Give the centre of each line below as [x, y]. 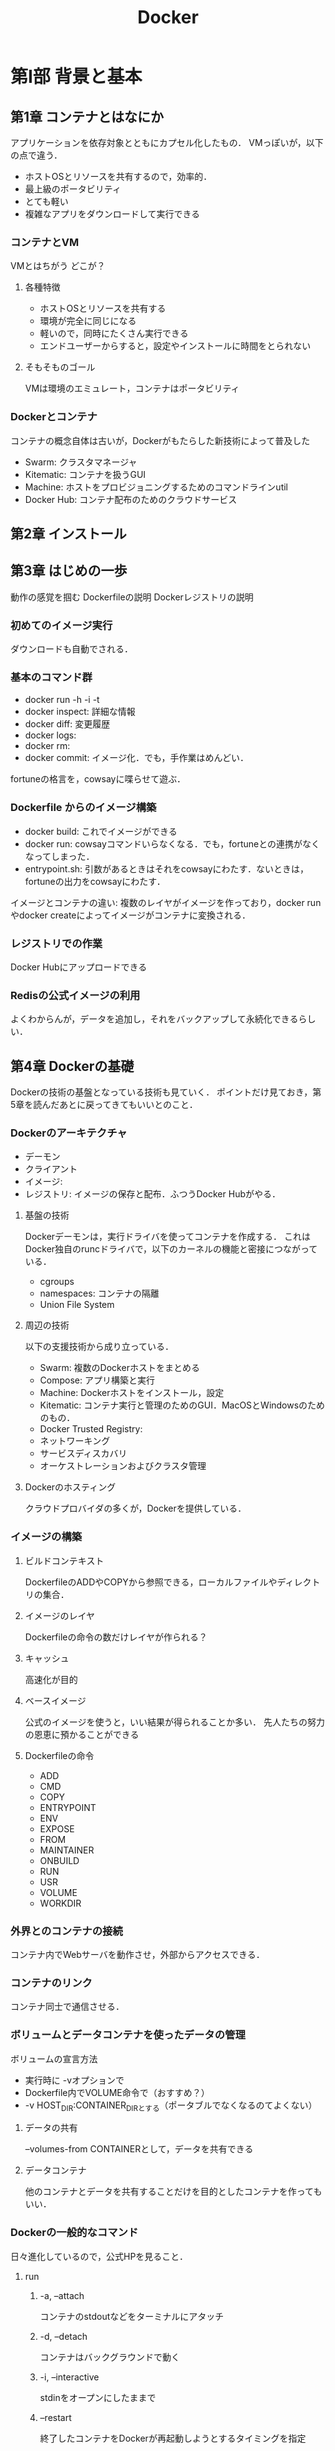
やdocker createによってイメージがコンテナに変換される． [131, 915]
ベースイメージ [55, 1700]
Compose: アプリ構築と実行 [97, 1380]
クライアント [51, 1169]
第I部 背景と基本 [76, 77]
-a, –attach [62, 2295]
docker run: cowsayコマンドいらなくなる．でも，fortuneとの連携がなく [172, 843]
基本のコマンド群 [51, 678]
